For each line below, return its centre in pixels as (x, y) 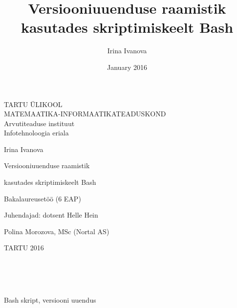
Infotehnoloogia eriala (36, 133)
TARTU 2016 (24, 248)
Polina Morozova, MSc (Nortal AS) (57, 231)
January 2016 (127, 67)
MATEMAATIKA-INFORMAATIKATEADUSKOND (85, 114)
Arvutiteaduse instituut (39, 123)
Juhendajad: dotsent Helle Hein (51, 215)
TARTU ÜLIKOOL (33, 104)
